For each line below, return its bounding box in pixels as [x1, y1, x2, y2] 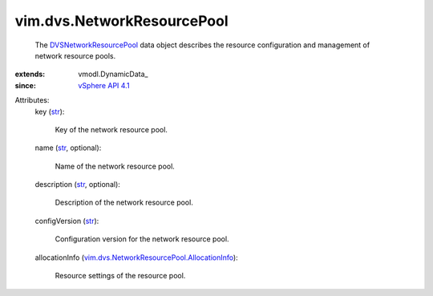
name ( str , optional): [34, 143, 102, 152]
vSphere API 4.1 [78, 80, 130, 90]
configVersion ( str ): [34, 216, 99, 225]
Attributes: [14, 95, 50, 105]
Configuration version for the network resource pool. [55, 234, 229, 244]
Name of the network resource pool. [55, 161, 176, 171]
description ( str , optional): [34, 180, 120, 189]
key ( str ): [34, 107, 65, 116]
